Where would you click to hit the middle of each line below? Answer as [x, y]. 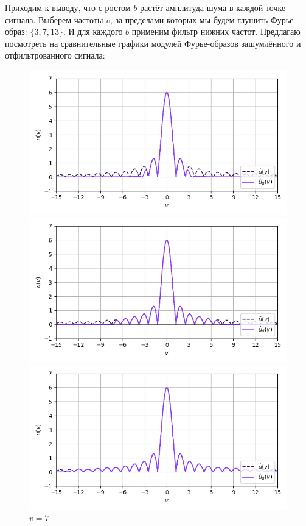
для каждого [100, 31]
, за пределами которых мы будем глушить [189, 19]
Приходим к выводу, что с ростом [68, 7]
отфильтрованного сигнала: [55, 55]
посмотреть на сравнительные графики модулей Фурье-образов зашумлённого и [153, 43]
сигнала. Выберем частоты [54, 19]
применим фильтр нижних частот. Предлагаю [216, 31]
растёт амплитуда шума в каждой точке [213, 7]
